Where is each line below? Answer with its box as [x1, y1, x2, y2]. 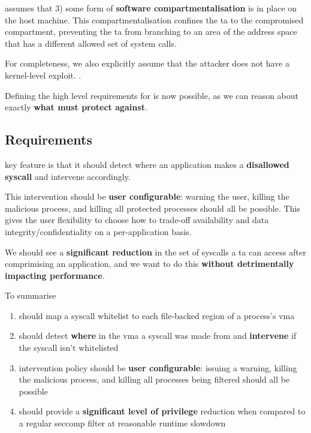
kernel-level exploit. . [5, 68, 81, 81]
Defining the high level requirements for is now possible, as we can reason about [5, 89, 299, 101]
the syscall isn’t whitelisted [19, 341, 119, 354]
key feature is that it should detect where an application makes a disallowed [5, 158, 289, 170]
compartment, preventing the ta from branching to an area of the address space [5, 25, 297, 38]
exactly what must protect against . [5, 101, 147, 113]
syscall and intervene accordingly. [5, 170, 131, 182]
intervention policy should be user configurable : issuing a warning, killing [19, 361, 297, 374]
